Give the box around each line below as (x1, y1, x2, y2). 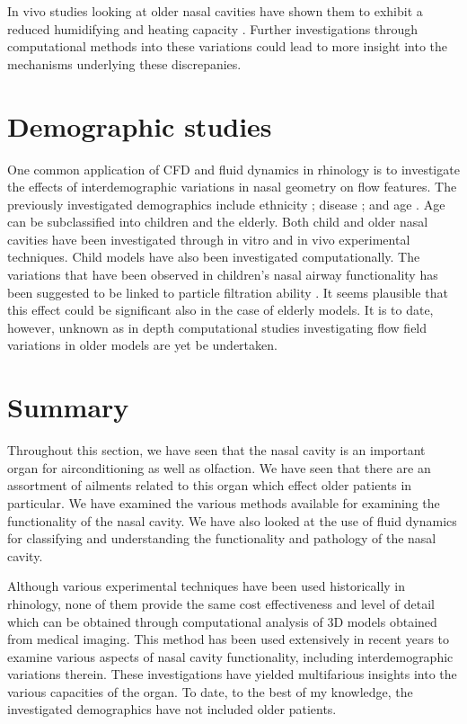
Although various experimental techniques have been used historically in (7, 577, 406, 595)
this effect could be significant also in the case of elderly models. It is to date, (7, 300, 434, 319)
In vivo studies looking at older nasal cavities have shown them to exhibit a (7, 2, 423, 20)
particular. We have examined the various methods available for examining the (7, 493, 440, 512)
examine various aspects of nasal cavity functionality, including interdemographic (7, 647, 454, 666)
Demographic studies (7, 107, 272, 144)
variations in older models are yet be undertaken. (7, 335, 278, 354)
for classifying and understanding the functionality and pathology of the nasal (7, 529, 436, 548)
